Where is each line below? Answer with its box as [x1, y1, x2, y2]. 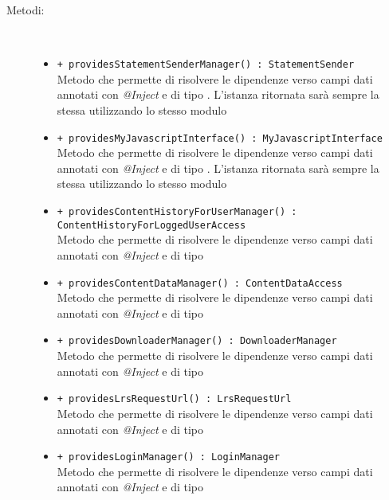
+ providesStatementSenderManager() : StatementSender [57, 59, 355, 71]
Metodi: [6, 2, 45, 18]
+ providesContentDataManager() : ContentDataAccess [57, 277, 343, 289]
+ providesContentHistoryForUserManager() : [57, 206, 297, 218]
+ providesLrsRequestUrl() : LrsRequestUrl [57, 393, 292, 405]
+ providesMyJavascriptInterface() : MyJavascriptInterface [57, 132, 383, 144]
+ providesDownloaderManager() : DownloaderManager [57, 335, 337, 347]
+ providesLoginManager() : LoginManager [57, 451, 280, 463]
